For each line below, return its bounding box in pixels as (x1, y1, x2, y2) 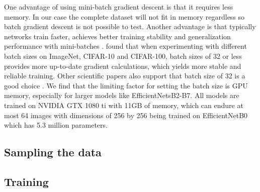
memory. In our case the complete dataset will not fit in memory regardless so (4, 11, 245, 22)
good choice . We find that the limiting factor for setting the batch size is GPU (4, 80, 248, 90)
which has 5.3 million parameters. (4, 120, 108, 130)
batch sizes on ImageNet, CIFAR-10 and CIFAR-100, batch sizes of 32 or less (4, 50, 242, 61)
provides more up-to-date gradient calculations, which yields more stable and (4, 60, 241, 71)
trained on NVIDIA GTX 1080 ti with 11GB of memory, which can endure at (4, 100, 243, 110)
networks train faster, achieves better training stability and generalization (4, 31, 231, 41)
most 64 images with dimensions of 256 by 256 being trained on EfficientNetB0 (4, 110, 248, 120)
